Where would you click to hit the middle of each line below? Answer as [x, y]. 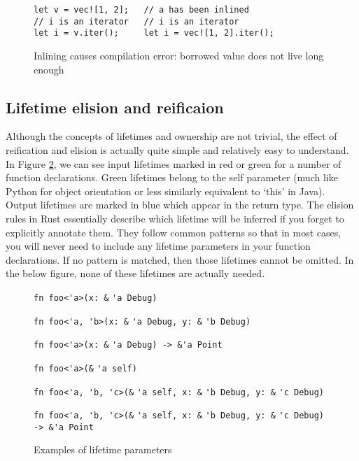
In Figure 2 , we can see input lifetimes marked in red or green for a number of [174, 163]
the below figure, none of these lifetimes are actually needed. [135, 273]
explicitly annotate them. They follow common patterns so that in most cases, [174, 232]
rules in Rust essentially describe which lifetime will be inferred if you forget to [175, 218]
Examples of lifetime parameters [103, 449]
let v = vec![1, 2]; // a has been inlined [141, 10]
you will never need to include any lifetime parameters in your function [158, 246]
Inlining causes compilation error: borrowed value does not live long [179, 55]
